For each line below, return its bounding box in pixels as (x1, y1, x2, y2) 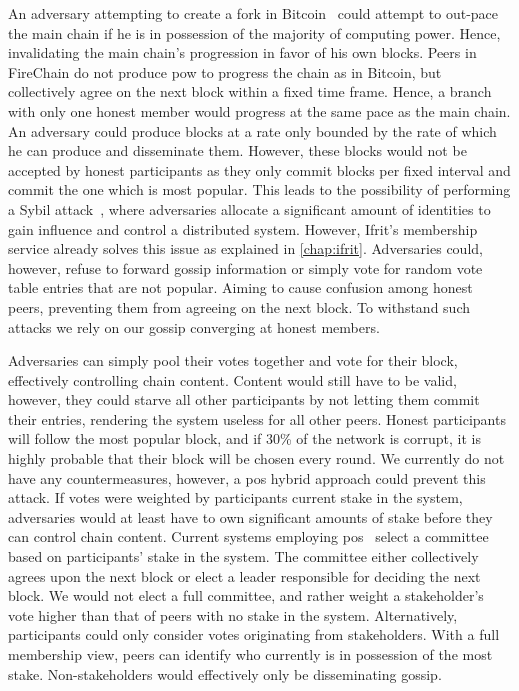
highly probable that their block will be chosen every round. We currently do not (8, 448, 505, 469)
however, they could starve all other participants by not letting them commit (8, 389, 480, 410)
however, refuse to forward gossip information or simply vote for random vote (8, 257, 483, 278)
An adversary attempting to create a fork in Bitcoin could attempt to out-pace (8, 3, 499, 23)
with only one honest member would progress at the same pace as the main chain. (8, 100, 511, 121)
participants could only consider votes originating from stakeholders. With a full (8, 624, 500, 645)
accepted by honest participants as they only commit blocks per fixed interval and (8, 159, 511, 180)
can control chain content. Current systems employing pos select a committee (8, 526, 489, 547)
